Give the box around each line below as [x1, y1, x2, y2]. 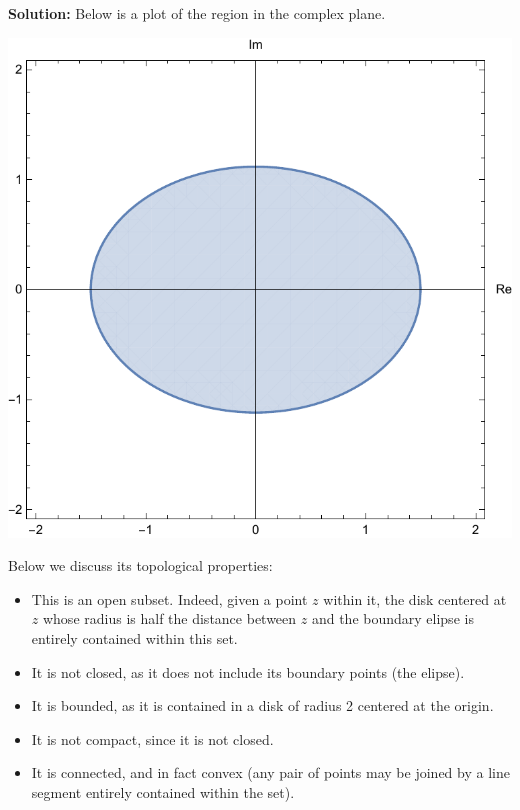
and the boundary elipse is [311, 608, 474, 629]
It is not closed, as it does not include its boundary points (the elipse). [31, 661, 465, 682]
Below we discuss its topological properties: [8, 555, 273, 576]
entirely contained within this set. [31, 627, 238, 648]
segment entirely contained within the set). [31, 781, 295, 802]
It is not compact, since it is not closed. [31, 728, 274, 749]
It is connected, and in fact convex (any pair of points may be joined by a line [31, 762, 510, 783]
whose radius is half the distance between [42, 608, 297, 629]
